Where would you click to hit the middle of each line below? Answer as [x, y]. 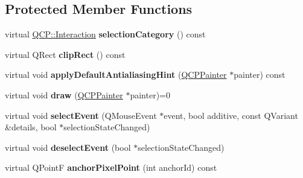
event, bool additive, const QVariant [231, 115]
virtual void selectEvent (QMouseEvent [81, 115]
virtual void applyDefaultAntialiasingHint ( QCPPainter [116, 75]
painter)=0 [150, 94]
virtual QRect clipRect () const [65, 54]
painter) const [260, 75]
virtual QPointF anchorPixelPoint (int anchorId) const [111, 167]
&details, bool [31, 127]
